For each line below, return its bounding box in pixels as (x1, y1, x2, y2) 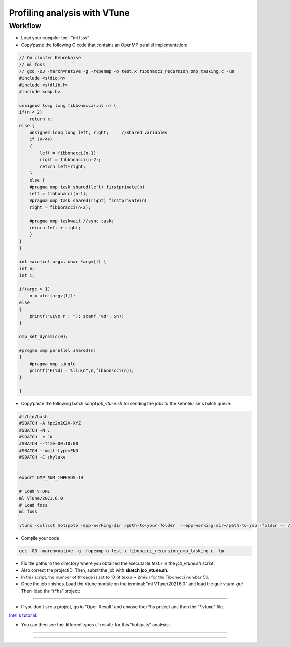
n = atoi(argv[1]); (29, 293, 76, 298)
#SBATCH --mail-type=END (19, 448, 79, 453)
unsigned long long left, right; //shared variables (29, 130, 168, 136)
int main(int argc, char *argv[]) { (19, 259, 107, 264)
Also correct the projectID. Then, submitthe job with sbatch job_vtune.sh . (21, 567, 169, 573)
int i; (19, 273, 35, 278)
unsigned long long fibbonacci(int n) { (19, 103, 116, 108)
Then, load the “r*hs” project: (21, 588, 80, 594)
